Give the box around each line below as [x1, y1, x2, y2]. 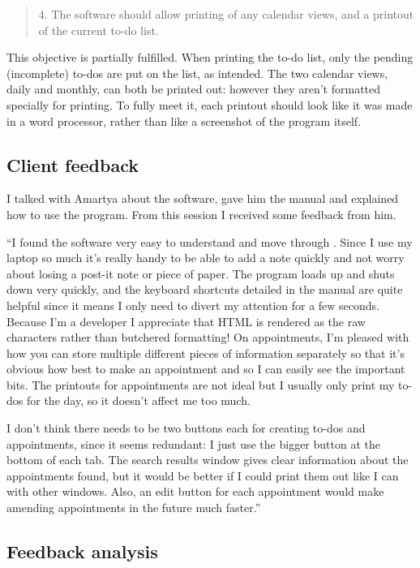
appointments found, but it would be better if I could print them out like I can [6, 467, 399, 484]
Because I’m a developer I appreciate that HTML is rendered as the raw [6, 312, 366, 329]
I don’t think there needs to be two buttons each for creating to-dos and [6, 420, 366, 437]
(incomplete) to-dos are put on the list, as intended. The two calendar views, [6, 64, 388, 81]
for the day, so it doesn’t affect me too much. [26, 392, 251, 409]
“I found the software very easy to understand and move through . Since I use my [6, 233, 413, 250]
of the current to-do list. [38, 21, 159, 38]
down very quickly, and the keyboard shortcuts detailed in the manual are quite [6, 281, 403, 298]
